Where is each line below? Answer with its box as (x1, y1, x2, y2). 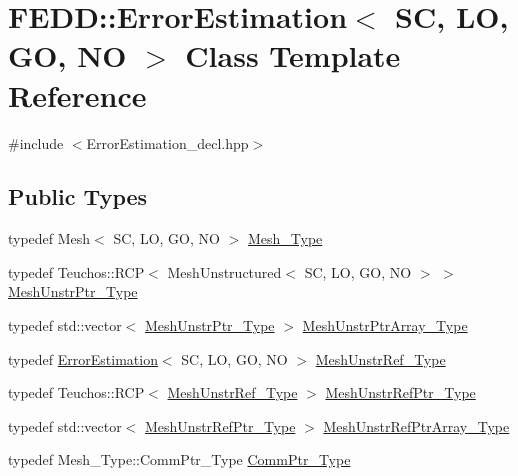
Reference (8, 74, 147, 115)
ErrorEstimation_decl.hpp (86, 132, 249, 153)
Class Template (185, 35, 401, 76)
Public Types (8, 181, 148, 212)
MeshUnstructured (167, 261, 282, 282)
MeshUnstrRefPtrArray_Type (323, 415, 510, 436)
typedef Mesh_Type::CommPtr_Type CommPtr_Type (8, 449, 351, 470)
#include (8, 132, 64, 153)
